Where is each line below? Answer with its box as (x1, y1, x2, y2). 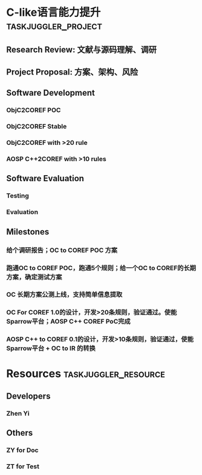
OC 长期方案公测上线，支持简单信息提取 (6, 290, 123, 299)
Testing (6, 191, 29, 200)
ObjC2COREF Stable (6, 122, 67, 131)
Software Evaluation (6, 173, 85, 184)
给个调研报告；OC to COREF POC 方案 (6, 246, 118, 254)
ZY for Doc (6, 446, 39, 454)
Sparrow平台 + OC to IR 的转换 (6, 344, 96, 353)
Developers (6, 391, 51, 401)
